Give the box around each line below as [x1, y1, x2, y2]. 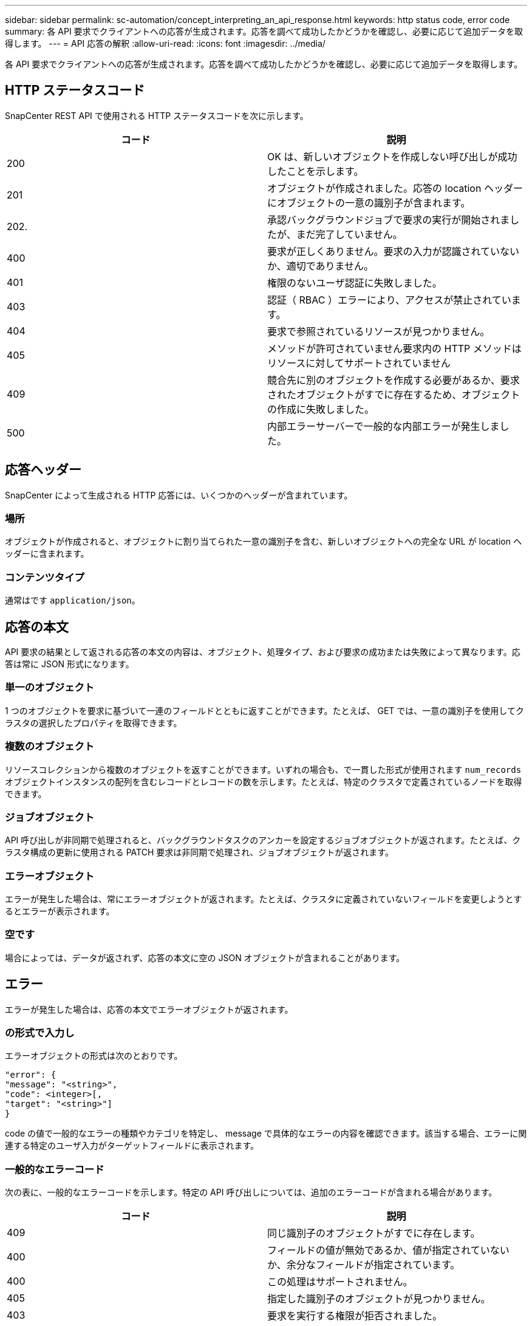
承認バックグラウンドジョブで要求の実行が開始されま [267, 213, 510, 226]
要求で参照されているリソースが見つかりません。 [267, 325, 490, 338]
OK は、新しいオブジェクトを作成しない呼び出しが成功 [267, 150, 517, 163]
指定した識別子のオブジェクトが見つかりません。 [267, 1293, 491, 1305]
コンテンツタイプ [5, 571, 84, 583]
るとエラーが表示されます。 [5, 906, 115, 917]
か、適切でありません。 [267, 259, 374, 272]
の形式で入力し [5, 1027, 75, 1039]
